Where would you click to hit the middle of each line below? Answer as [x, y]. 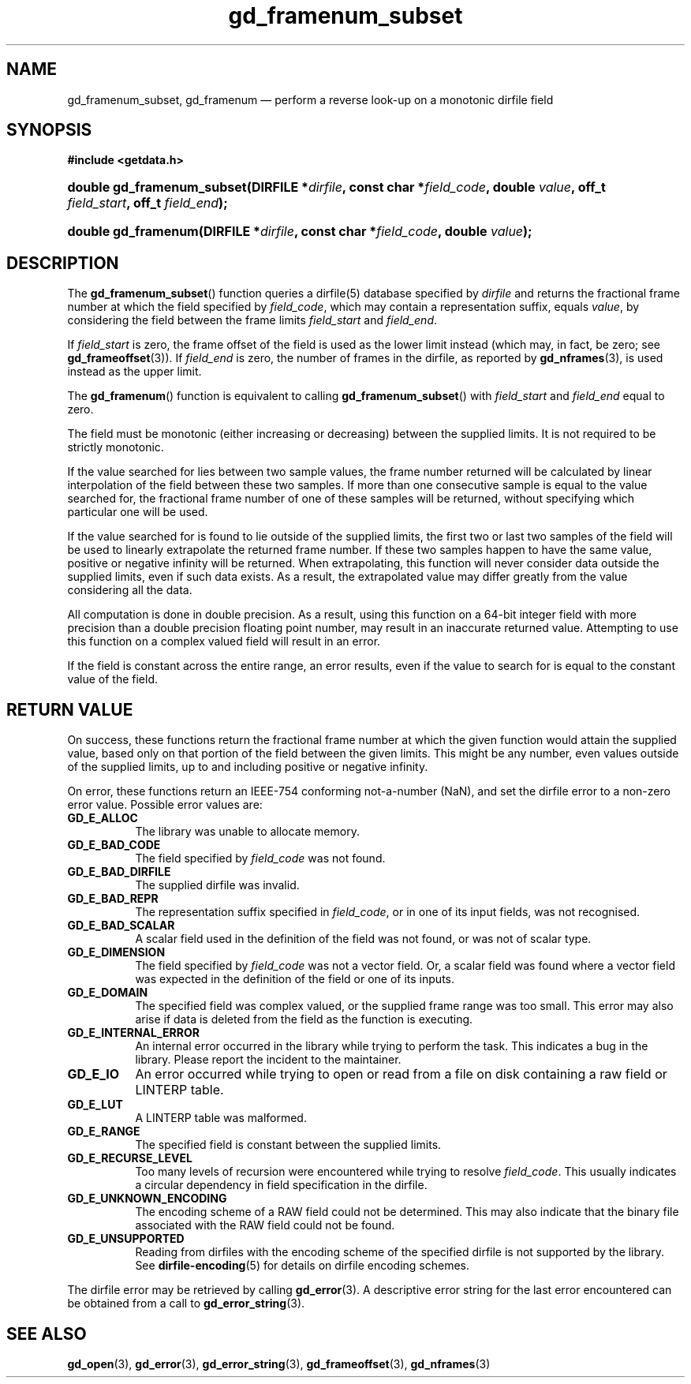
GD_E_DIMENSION [116, 952]
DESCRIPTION [63, 263]
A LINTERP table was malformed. [221, 1118]
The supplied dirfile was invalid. [217, 885]
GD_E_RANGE [104, 1132]
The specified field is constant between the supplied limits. [288, 1145]
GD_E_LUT [95, 1105]
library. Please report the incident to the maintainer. [268, 1060]
